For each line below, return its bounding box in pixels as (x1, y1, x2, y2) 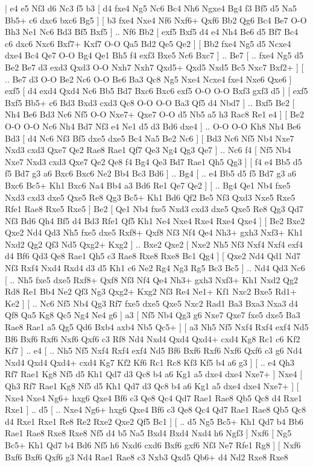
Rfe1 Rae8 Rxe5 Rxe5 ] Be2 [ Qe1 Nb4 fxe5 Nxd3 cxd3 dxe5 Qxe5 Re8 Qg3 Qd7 (5, 202, 303, 215)
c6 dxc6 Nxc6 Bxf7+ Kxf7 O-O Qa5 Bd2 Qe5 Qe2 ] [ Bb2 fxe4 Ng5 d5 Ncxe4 (5, 37, 291, 49)
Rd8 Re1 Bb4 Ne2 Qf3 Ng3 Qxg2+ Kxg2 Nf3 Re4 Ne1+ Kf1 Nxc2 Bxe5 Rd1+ (5, 285, 297, 298)
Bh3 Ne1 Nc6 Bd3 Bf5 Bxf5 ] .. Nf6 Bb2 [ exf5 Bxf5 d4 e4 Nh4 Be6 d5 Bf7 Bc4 (5, 25, 299, 38)
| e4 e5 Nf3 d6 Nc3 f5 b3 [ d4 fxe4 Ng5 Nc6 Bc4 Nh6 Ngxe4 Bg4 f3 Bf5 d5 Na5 (5, 2, 297, 14)
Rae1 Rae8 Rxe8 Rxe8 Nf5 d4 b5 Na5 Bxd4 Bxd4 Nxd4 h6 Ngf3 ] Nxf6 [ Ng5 (5, 427, 292, 439)
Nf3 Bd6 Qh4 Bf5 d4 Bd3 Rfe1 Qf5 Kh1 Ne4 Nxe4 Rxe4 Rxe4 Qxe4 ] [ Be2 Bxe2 (5, 214, 305, 227)
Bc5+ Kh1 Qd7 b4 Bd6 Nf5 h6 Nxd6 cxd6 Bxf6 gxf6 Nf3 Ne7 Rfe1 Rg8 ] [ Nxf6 (5, 438, 301, 451)
